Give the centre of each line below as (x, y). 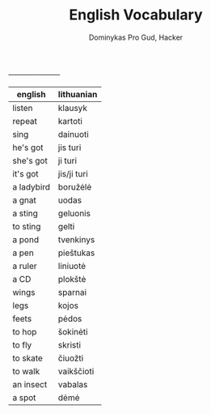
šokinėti (73, 331)
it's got (25, 173)
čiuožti (71, 358)
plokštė (72, 279)
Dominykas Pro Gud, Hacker (136, 37)
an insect (30, 384)
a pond (25, 239)
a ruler (25, 266)
